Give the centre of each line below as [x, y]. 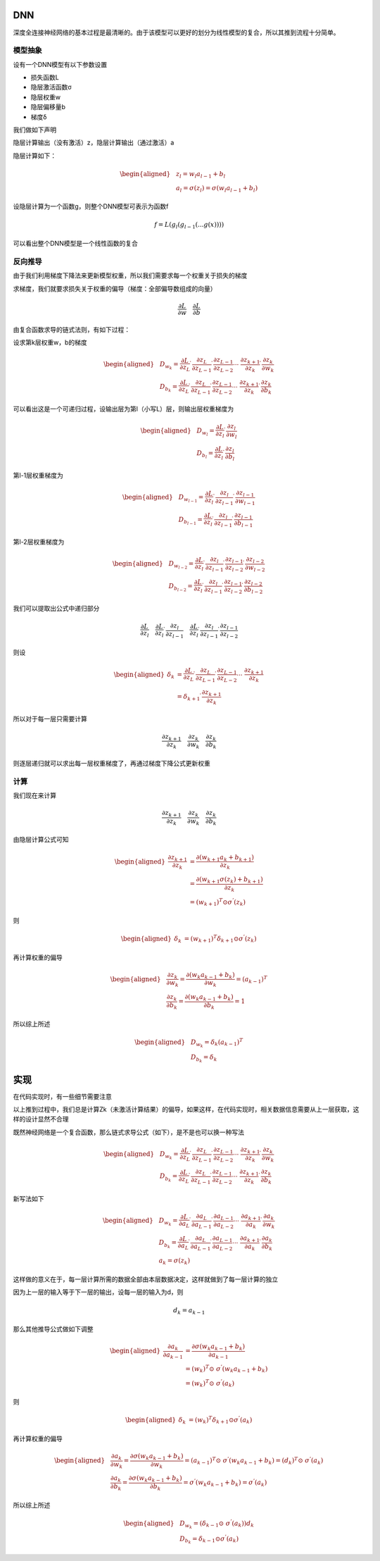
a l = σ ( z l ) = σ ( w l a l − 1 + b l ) [217, 189]
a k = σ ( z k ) [174, 1261]
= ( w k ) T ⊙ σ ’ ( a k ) [210, 1383]
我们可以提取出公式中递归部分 [56, 608]
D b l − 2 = [180, 587]
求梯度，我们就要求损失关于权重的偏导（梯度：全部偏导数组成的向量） [115, 288]
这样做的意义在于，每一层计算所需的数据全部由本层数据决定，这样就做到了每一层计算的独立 [145, 1279]
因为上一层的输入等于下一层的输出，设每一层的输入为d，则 [98, 1292]
